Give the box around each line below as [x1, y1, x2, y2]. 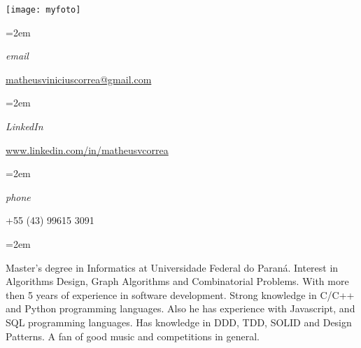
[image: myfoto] [6, 5, 81, 15]
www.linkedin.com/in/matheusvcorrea [6, 142, 169, 157]
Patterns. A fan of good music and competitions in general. [6, 328, 260, 343]
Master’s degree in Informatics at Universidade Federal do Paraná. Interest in [6, 260, 339, 274]
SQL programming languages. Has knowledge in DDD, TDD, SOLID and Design [6, 314, 352, 329]
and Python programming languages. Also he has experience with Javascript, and [6, 301, 355, 316]
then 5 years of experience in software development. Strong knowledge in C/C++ [6, 287, 355, 302]
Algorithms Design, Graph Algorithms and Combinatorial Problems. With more [6, 274, 349, 288]
